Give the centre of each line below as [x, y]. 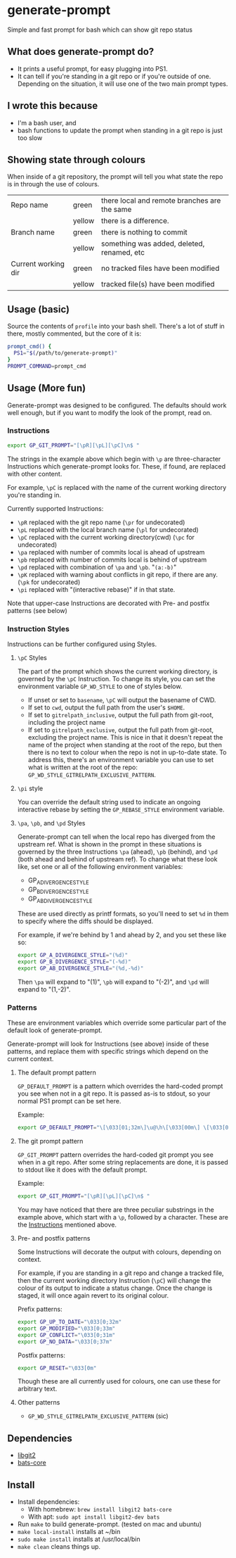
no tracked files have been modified [160, 268]
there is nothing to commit [144, 232]
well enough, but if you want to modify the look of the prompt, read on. [110, 412]
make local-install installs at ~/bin [69, 1532]
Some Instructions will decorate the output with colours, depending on [119, 1252]
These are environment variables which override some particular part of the [117, 1023]
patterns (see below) [38, 610]
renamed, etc [123, 253]
